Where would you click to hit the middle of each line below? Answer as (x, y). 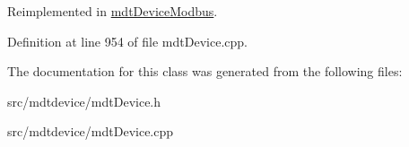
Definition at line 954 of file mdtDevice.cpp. (127, 41)
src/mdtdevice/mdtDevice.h (84, 101)
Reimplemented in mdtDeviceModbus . (113, 11)
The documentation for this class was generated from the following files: (205, 71)
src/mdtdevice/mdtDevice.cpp (91, 131)
